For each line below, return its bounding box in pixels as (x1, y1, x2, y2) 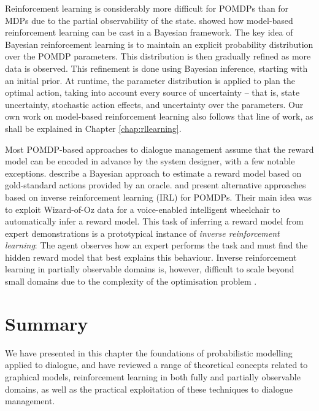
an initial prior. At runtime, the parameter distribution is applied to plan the (5, 74, 295, 86)
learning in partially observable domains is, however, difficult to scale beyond (5, 263, 294, 275)
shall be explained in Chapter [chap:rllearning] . (5, 121, 182, 134)
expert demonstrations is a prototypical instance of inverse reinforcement (5, 226, 280, 239)
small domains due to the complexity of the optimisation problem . (5, 275, 257, 288)
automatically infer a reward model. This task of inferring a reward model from (5, 215, 304, 228)
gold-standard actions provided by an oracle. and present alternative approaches (5, 179, 306, 191)
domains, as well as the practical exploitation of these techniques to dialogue (5, 382, 293, 395)
